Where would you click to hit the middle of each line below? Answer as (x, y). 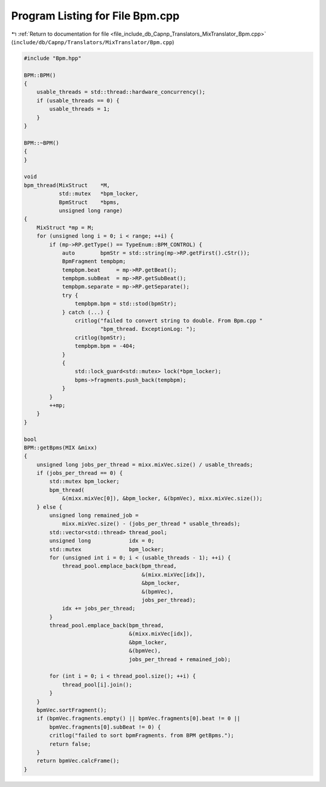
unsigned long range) (91, 211)
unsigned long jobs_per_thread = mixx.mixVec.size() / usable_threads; (145, 465)
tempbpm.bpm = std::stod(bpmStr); (126, 304)
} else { (50, 507)
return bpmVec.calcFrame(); (78, 761)
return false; (70, 744)
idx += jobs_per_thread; (99, 609)
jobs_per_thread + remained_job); (180, 659)
